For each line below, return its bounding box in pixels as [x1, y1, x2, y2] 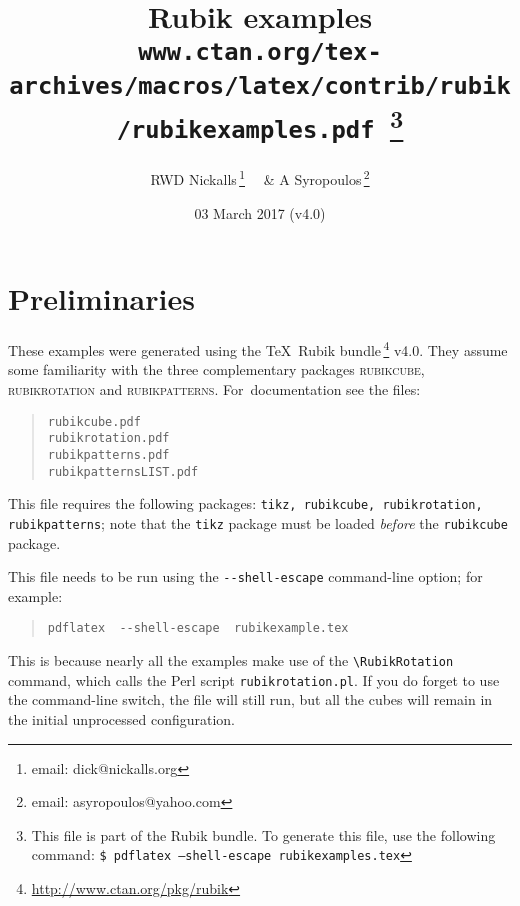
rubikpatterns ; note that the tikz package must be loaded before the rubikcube [8, 512, 508, 533]
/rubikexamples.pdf [116, 116, 375, 145]
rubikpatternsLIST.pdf [47, 464, 199, 479]
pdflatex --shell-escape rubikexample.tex [47, 621, 349, 636]
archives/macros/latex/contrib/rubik [9, 71, 511, 100]
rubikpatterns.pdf [47, 447, 170, 462]
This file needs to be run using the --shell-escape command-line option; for [8, 566, 483, 587]
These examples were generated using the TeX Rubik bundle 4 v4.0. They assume [8, 337, 508, 360]
